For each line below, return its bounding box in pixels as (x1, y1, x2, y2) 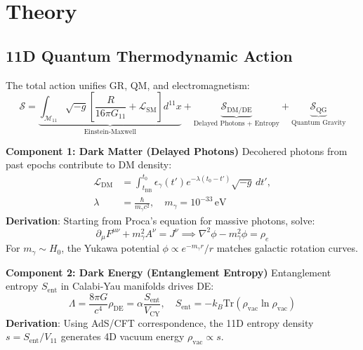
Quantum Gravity (291, 119, 346, 126)
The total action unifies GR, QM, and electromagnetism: (6, 77, 250, 92)
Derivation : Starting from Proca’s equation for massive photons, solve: (6, 213, 315, 227)
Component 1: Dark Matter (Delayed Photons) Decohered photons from (6, 143, 348, 158)
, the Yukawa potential (61, 241, 159, 255)
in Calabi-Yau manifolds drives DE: (60, 278, 214, 293)
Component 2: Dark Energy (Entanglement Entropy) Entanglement (6, 264, 331, 279)
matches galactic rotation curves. (216, 241, 358, 255)
